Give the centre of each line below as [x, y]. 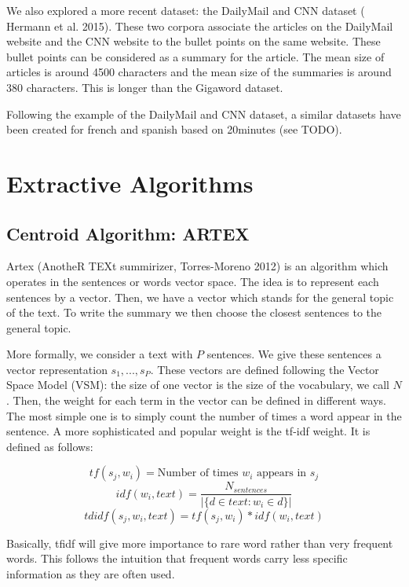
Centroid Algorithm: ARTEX [128, 233]
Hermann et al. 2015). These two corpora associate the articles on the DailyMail [200, 26]
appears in [281, 473]
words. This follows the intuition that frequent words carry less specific [177, 558]
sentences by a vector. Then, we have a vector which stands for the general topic [200, 297]
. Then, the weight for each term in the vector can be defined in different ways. [196, 400]
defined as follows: [50, 446]
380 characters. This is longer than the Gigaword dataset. [145, 87]
